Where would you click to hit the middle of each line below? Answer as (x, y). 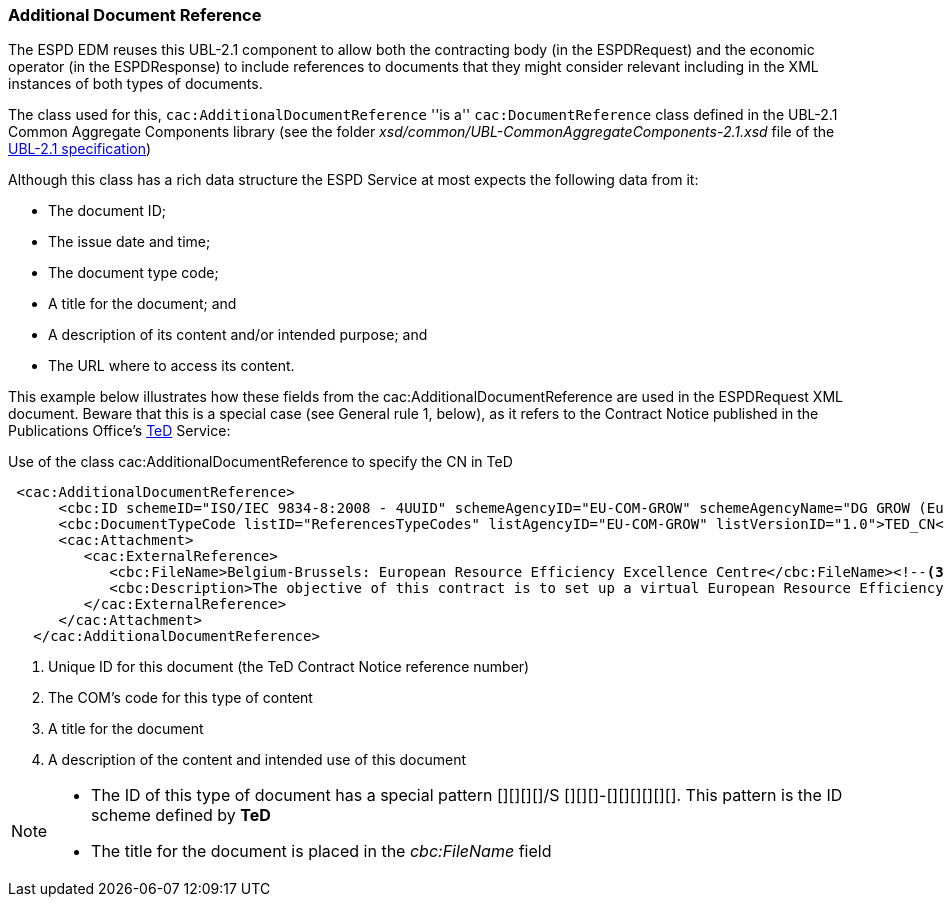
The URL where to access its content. (171, 366)
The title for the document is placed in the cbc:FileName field (321, 851)
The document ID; (107, 211)
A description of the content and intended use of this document (257, 760)
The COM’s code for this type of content (180, 698)
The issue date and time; (129, 242)
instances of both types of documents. (135, 84)
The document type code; (133, 273)
